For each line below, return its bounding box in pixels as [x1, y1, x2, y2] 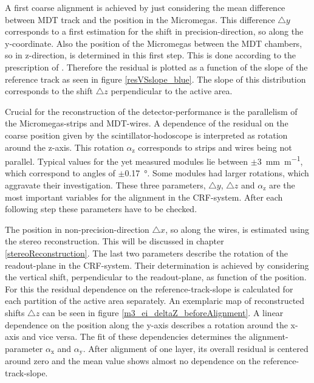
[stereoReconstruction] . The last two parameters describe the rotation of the [5, 246, 288, 259]
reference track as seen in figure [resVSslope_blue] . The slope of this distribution [5, 72, 306, 85]
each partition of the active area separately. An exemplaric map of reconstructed [5, 294, 305, 307]
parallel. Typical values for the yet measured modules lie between [5, 154, 248, 167]
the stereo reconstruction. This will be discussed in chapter [5, 235, 224, 247]
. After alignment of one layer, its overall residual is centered [83, 342, 309, 354]
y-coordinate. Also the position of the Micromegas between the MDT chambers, [5, 36, 302, 49]
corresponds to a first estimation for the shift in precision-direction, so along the [5, 25, 304, 38]
